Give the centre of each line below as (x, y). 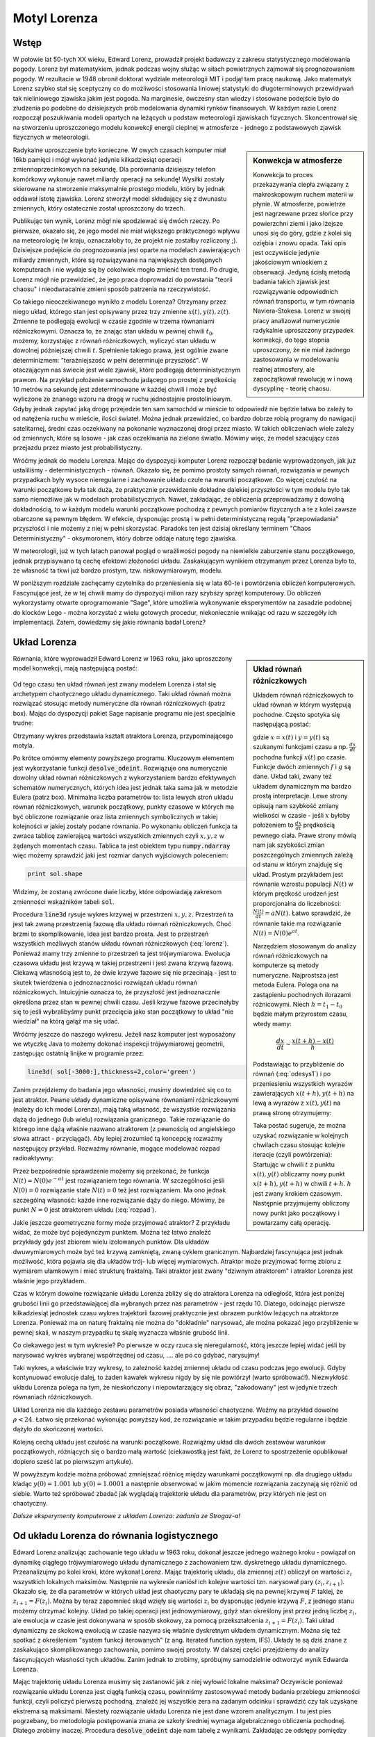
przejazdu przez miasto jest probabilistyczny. (77, 447)
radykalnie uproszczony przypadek (303, 331)
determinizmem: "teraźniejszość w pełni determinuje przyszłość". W (110, 360)
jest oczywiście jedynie (286, 252)
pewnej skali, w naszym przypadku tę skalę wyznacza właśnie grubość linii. (121, 1332)
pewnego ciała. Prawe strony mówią (305, 835)
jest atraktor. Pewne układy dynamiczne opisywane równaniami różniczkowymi (126, 1100)
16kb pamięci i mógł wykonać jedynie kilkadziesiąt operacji (97, 159)
